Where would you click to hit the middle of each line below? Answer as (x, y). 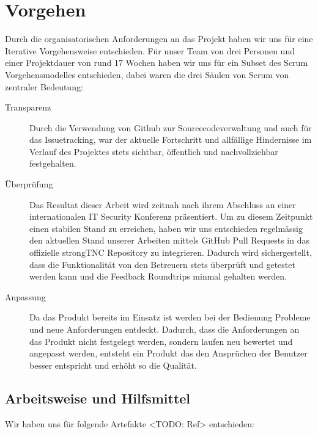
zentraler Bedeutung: (44, 86)
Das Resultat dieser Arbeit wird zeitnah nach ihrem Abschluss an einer (163, 204)
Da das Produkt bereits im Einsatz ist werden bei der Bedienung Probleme (170, 317)
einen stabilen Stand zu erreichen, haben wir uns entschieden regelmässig (166, 228)
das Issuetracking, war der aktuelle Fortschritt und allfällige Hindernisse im (171, 139)
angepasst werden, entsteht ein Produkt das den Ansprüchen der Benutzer (168, 353)
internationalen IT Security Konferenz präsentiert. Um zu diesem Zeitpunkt (171, 216)
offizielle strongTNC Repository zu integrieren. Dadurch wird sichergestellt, (171, 252)
